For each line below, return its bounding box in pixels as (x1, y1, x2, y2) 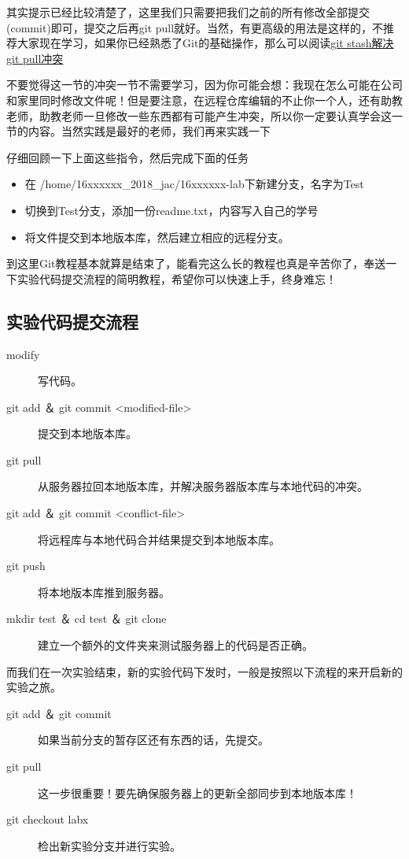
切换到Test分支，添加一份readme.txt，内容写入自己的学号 (24, 202, 319, 218)
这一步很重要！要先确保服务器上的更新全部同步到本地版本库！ (38, 784, 357, 801)
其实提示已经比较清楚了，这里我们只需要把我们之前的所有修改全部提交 (6, 4, 370, 20)
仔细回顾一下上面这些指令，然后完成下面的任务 (6, 149, 249, 165)
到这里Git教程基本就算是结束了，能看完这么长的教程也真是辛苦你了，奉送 (6, 255, 386, 272)
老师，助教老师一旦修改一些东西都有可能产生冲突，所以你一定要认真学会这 (6, 107, 392, 124)
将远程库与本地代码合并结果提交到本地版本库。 (38, 531, 280, 547)
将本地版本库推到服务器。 (38, 583, 170, 600)
